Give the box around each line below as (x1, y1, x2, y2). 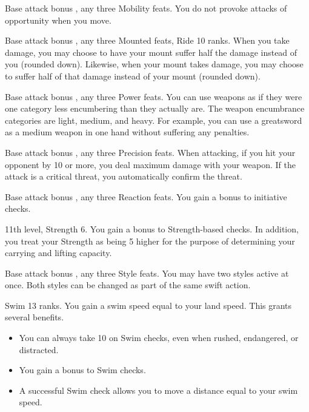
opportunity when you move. (5, 13, 111, 26)
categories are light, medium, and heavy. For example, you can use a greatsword (5, 113, 302, 126)
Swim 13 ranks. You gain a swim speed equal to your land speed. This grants (5, 299, 292, 311)
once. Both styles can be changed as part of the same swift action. (5, 279, 251, 291)
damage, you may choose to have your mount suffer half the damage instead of (5, 46, 297, 58)
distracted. (19, 343, 59, 356)
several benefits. (5, 311, 64, 323)
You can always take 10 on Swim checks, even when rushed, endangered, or (19, 331, 299, 344)
